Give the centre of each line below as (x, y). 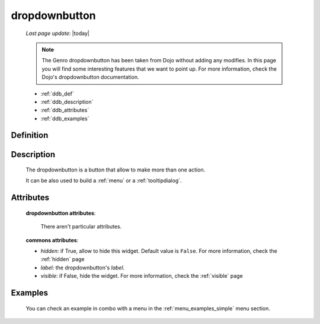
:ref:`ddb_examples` (65, 118)
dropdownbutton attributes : (61, 213)
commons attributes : (52, 240)
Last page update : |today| (58, 33)
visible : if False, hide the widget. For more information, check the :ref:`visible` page (142, 276)
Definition (30, 136)
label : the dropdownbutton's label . (83, 268)
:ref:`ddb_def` (57, 93)
